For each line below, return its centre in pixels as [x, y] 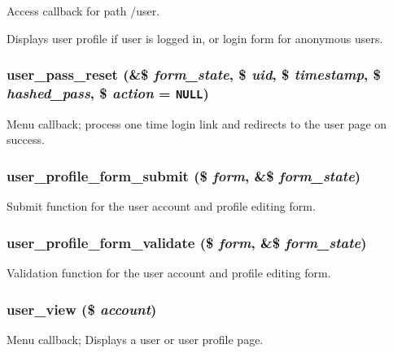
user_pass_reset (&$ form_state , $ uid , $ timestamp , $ [194, 74]
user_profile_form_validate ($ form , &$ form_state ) [187, 242]
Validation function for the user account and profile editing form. [169, 273]
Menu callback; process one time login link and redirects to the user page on [197, 123]
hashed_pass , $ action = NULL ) [108, 93]
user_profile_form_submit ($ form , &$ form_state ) [184, 176]
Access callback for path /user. [83, 11]
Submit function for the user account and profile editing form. [161, 206]
